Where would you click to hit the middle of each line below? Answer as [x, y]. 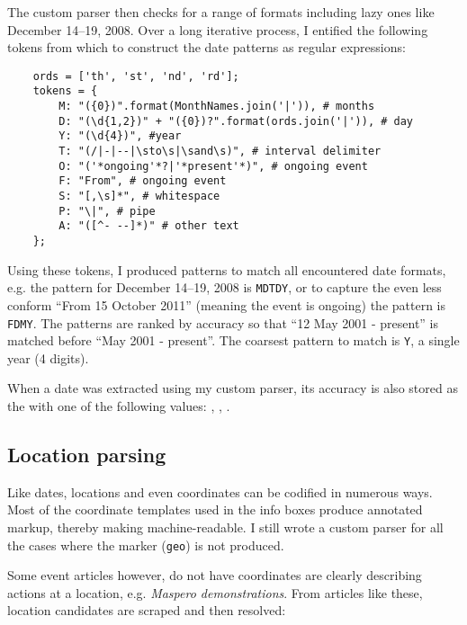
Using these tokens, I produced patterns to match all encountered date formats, [227, 269]
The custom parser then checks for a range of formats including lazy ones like [221, 12]
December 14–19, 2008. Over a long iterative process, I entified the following [218, 29]
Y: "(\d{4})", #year [120, 136]
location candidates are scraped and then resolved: [147, 610]
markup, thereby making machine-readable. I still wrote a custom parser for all [225, 527]
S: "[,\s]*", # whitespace [139, 196]
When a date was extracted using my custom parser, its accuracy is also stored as [233, 388]
